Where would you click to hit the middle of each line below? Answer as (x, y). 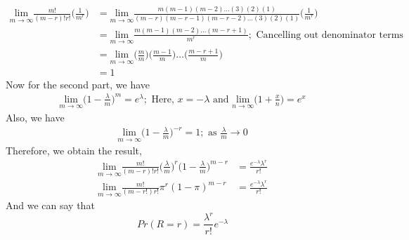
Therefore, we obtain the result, (74, 151)
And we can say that (50, 205)
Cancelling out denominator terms (330, 35)
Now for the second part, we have (78, 84)
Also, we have (35, 117)
